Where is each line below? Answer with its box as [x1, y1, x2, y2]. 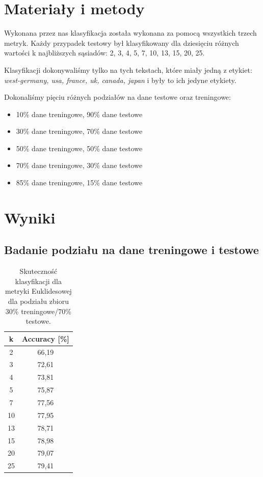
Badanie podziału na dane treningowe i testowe [4, 242, 259, 258]
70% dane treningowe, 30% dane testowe [16, 160, 143, 171]
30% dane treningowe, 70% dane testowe [16, 126, 143, 136]
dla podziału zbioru [8, 296, 69, 306]
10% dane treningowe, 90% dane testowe [16, 108, 143, 119]
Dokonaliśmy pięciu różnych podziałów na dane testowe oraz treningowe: [4, 92, 231, 102]
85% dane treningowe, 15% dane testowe [16, 177, 143, 188]
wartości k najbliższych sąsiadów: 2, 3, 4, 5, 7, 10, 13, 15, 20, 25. [4, 47, 205, 58]
